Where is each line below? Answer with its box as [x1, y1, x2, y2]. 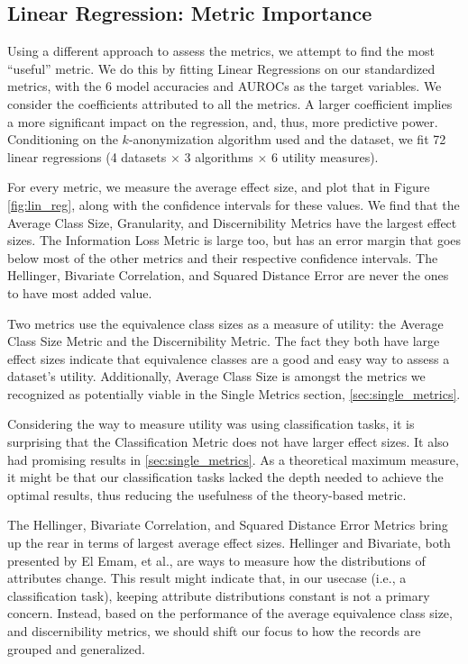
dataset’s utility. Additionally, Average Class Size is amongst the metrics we [7, 367, 426, 386]
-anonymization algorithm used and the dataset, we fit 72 [128, 130, 446, 149]
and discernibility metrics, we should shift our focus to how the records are [7, 622, 421, 641]
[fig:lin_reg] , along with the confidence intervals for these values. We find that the [7, 195, 460, 214]
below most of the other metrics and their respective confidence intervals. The [7, 248, 438, 267]
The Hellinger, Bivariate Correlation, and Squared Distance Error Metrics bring [7, 515, 448, 534]
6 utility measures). [271, 147, 379, 166]
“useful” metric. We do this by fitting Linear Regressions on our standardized [7, 59, 436, 77]
